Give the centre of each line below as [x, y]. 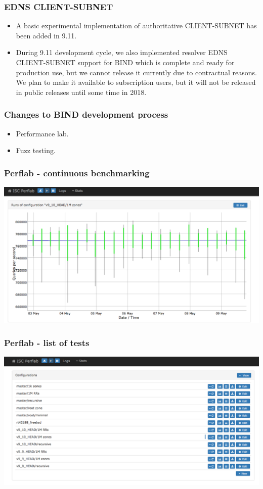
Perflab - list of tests [47, 342]
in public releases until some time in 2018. [81, 92]
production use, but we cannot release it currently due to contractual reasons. [136, 72]
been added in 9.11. [46, 35]
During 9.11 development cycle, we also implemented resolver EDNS [122, 52]
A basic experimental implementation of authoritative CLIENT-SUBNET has [136, 26]
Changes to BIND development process [86, 114]
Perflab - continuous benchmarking [77, 173]
